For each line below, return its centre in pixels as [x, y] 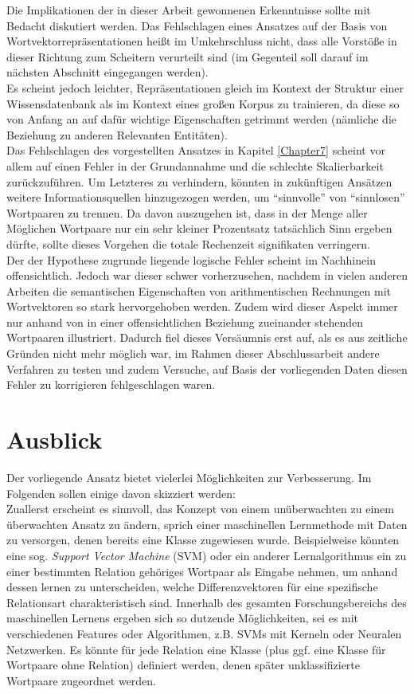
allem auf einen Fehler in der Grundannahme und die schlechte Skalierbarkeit [195, 165]
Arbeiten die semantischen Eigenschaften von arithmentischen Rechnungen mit [199, 290]
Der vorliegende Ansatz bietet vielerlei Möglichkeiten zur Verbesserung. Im [189, 477]
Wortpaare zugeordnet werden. [82, 680]
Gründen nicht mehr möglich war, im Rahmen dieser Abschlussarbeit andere [193, 353]
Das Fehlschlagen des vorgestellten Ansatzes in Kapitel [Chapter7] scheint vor [196, 150]
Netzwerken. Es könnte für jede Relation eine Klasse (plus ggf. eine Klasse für [196, 649]
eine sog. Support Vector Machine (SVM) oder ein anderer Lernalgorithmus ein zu [207, 555]
